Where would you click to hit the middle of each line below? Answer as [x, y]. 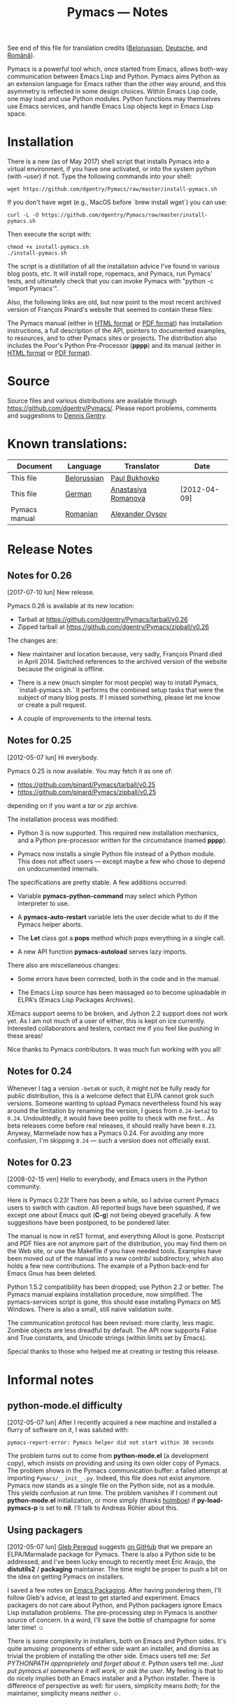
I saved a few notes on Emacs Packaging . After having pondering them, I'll [114, 1590]
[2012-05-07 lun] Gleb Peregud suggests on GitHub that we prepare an [110, 1547]
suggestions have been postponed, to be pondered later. [89, 1223]
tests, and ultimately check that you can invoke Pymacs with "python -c [111, 281]
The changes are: [33, 640]
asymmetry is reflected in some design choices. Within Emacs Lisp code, [113, 91]
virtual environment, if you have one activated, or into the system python [112, 169]
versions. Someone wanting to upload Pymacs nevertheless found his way [114, 1103]
